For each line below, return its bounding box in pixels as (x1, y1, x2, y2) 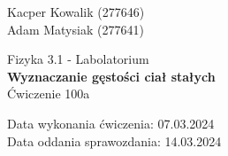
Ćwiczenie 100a (7, 84, 90, 103)
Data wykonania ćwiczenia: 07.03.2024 (7, 113, 215, 132)
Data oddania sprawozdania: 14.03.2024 (7, 131, 222, 150)
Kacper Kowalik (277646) (7, 3, 145, 20)
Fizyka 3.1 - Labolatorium (7, 50, 149, 68)
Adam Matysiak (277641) (7, 19, 144, 38)
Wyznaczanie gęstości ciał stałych (7, 66, 216, 85)
